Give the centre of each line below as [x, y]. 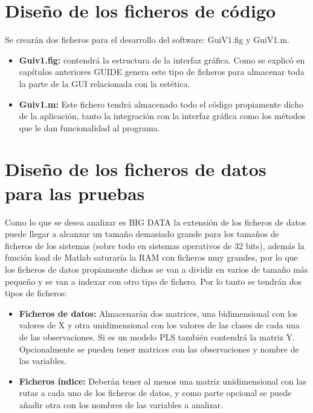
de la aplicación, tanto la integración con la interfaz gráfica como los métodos [162, 116]
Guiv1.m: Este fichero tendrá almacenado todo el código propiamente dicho [161, 104]
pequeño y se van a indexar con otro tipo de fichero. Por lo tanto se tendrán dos [153, 281]
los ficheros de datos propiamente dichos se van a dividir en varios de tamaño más [156, 269]
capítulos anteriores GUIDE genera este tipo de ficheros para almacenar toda [162, 72]
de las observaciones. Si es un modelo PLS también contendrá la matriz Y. [157, 337]
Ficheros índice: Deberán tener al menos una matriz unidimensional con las [163, 381]
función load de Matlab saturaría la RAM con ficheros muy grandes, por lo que [151, 257]
